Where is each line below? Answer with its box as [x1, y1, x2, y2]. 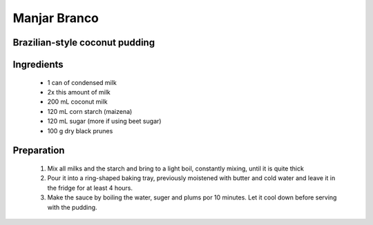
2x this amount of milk [47, 88, 111, 96]
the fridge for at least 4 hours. [47, 184, 133, 192]
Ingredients [12, 59, 64, 70]
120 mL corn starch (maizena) [47, 107, 133, 115]
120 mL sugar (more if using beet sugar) [47, 117, 162, 126]
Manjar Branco [12, 10, 99, 26]
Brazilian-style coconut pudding [12, 37, 155, 48]
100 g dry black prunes [47, 126, 113, 135]
